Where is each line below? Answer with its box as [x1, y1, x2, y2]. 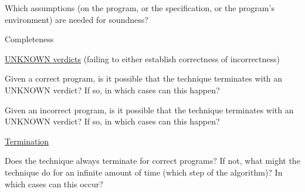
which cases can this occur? [5, 177, 103, 190]
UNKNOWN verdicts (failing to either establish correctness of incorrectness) [5, 52, 280, 65]
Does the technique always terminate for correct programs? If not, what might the [5, 154, 300, 167]
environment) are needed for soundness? [5, 13, 148, 25]
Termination [5, 134, 49, 147]
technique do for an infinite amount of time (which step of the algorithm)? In [5, 166, 283, 178]
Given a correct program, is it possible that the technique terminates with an [5, 72, 283, 85]
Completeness [5, 33, 54, 45]
